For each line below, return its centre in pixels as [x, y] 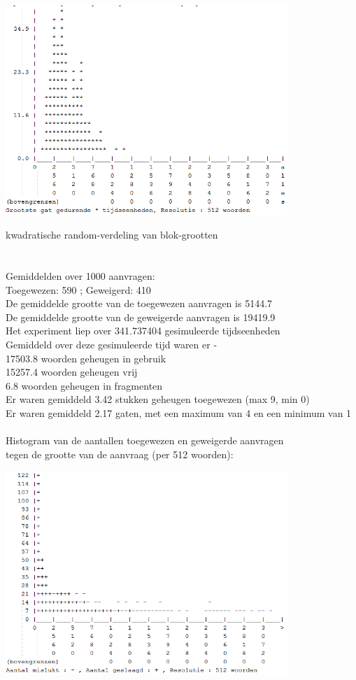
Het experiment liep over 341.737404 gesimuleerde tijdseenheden [143, 331]
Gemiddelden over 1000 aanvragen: [80, 275]
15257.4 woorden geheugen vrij [72, 372]
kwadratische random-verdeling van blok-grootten [112, 235]
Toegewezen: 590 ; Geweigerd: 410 [78, 289]
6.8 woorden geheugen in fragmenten [84, 385]
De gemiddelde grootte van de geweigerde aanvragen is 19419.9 [141, 317]
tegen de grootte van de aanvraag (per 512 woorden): [120, 454]
